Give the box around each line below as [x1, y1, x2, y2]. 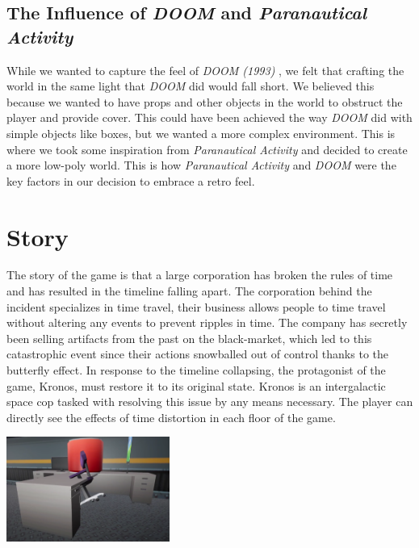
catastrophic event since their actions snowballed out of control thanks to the [6, 345, 388, 362]
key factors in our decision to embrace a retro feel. [6, 172, 255, 189]
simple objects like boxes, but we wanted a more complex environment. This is [6, 124, 396, 141]
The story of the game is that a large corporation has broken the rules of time [6, 266, 393, 283]
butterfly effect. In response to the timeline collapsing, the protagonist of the [6, 362, 386, 379]
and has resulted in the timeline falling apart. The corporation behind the [6, 282, 372, 299]
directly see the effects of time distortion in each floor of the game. [6, 408, 336, 425]
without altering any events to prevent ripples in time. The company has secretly [6, 314, 408, 331]
